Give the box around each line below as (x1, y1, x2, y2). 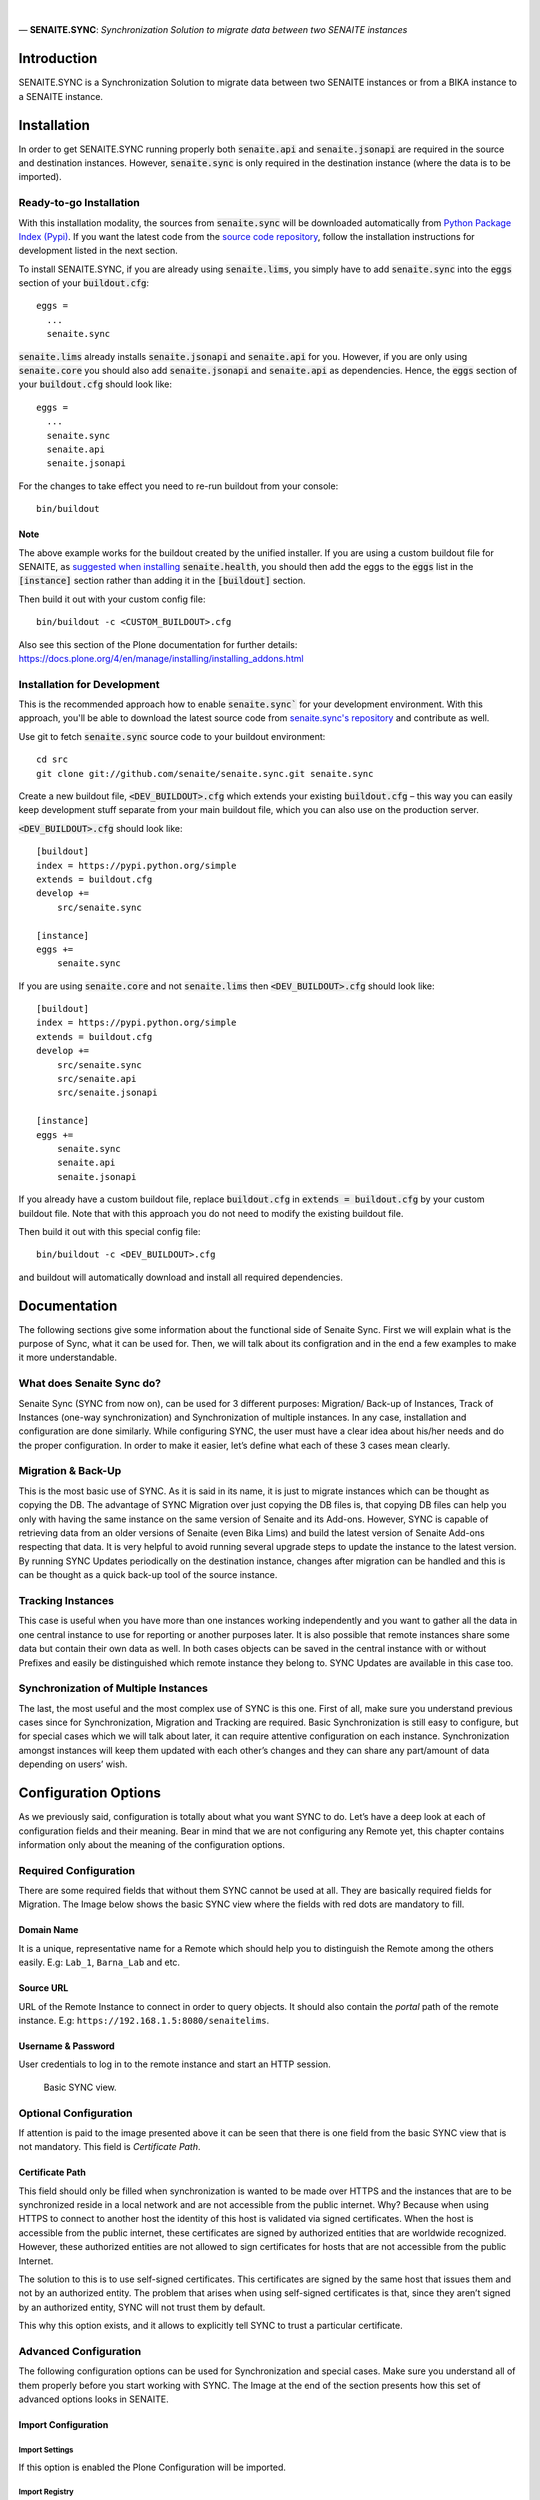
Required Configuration (18, 1863, 135, 1877)
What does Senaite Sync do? (18, 1376, 162, 1390)
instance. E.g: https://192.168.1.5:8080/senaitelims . (18, 2014, 270, 2026)
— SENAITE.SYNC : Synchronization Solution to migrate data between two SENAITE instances (18, 24, 408, 36)
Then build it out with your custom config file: (18, 593, 206, 605)
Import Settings (18, 2445, 74, 2455)
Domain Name (18, 1924, 79, 1936)
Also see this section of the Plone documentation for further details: (18, 638, 298, 650)
